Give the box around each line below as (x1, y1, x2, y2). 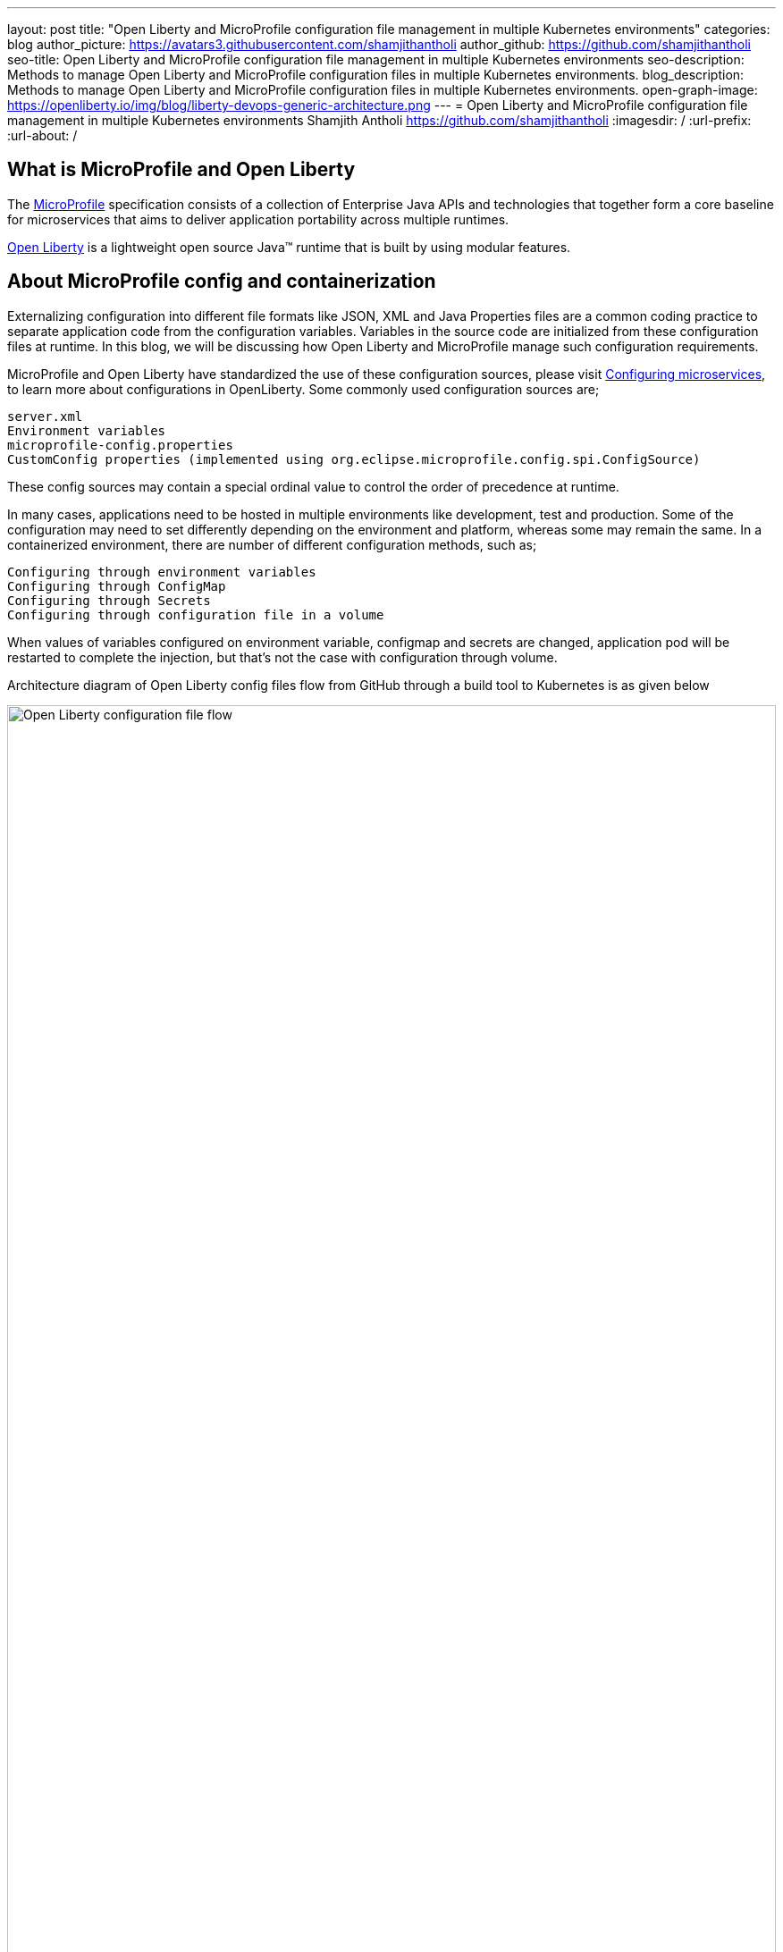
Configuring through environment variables (7, 564, 316, 579)
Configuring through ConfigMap (7, 578, 226, 593)
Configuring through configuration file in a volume (7, 607, 384, 622)
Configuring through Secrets (7, 593, 211, 608)
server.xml (7, 408, 83, 424)
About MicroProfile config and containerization (7, 270, 436, 293)
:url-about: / (7, 128, 78, 143)
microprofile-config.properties (7, 437, 233, 452)
